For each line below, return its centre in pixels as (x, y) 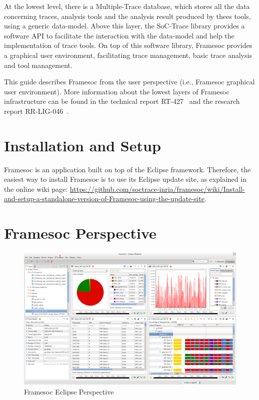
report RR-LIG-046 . (36, 111)
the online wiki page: (36, 189)
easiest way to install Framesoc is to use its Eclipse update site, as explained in (125, 179)
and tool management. (38, 65)
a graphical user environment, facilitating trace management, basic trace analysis (128, 55)
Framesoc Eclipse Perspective (69, 391)
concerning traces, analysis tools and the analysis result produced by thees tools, (127, 16)
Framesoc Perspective (80, 233)
